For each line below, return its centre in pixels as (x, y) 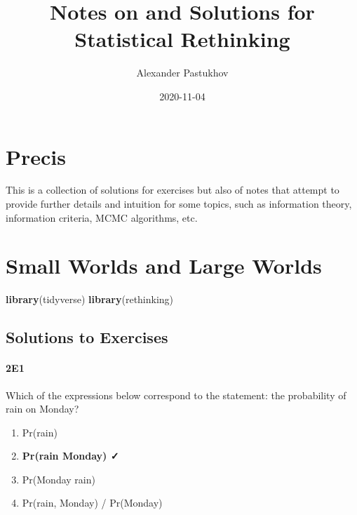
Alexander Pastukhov (182, 73)
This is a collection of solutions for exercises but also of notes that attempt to (173, 190)
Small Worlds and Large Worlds (164, 266)
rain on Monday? (42, 409)
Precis (36, 156)
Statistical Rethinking (182, 39)
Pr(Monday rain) (59, 479)
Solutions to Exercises (87, 337)
